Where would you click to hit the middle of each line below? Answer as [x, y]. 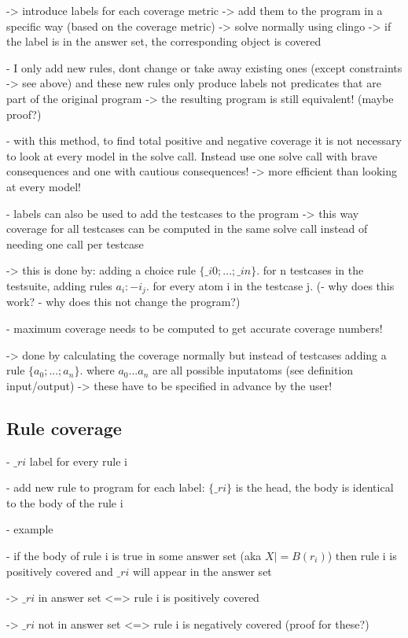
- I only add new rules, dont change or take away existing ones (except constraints [204, 67]
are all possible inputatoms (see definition [253, 370]
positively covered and [60, 571]
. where [97, 370]
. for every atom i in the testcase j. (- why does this [270, 285]
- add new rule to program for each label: [106, 487]
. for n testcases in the [310, 270]
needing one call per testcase [75, 243]
